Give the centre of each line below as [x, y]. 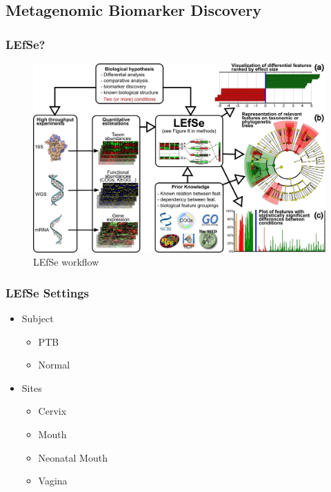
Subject [38, 318]
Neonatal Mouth [73, 457]
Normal [54, 365]
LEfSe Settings [47, 292]
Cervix [52, 411]
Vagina [53, 481]
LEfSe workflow [66, 262]
